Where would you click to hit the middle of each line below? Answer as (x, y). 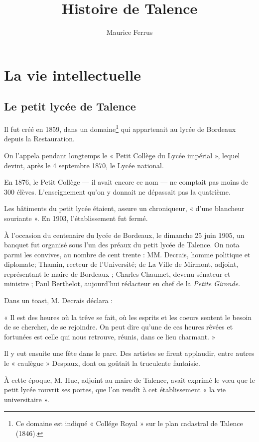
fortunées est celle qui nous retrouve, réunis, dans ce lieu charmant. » (110, 336)
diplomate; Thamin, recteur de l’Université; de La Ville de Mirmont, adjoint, (121, 264)
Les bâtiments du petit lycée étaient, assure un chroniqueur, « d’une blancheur (124, 208)
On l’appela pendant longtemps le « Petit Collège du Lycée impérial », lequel (122, 155)
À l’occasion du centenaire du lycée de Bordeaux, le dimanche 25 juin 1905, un (124, 235)
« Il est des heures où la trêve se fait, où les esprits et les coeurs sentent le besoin (128, 317)
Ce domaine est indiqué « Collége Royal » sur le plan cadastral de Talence (129, 423)
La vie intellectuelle (73, 74)
